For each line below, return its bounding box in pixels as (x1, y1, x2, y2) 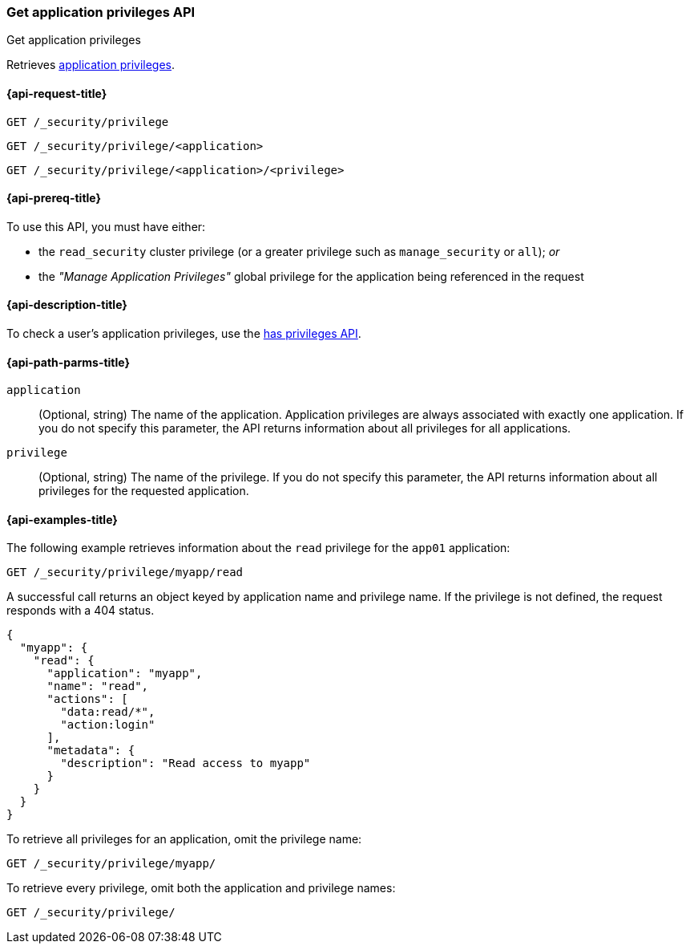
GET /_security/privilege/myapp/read (6, 566, 244, 579)
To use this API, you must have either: (6, 219, 206, 233)
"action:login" (60, 718, 155, 732)
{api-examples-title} (6, 512, 118, 526)
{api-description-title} (6, 298, 127, 312)
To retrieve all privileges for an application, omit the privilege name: (6, 832, 362, 846)
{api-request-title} (6, 86, 107, 100)
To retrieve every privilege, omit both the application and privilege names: (6, 881, 396, 895)
